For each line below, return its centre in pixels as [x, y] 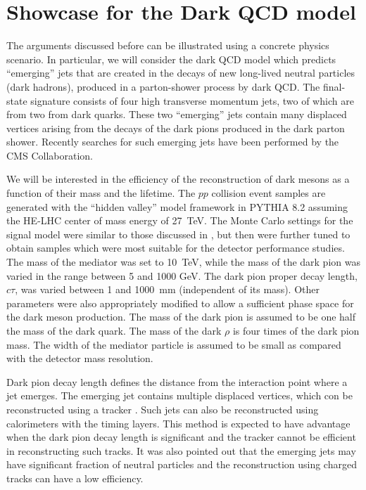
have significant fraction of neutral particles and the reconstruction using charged [182, 464]
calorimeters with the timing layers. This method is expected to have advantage [178, 423]
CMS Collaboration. [50, 155]
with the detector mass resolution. [80, 358]
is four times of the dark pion [296, 330]
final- [334, 86]
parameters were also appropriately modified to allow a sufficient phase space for [180, 303]
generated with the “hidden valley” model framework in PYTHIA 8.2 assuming [177, 206]
